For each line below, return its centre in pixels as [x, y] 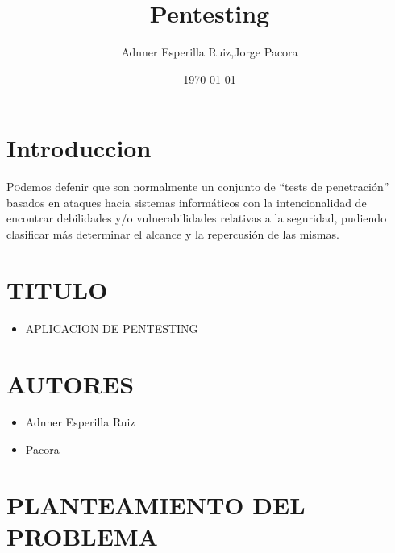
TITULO [57, 289]
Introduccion [79, 148]
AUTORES [71, 383]
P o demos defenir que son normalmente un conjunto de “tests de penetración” [198, 187]
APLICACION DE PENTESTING [112, 328]
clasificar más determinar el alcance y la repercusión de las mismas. [173, 234]
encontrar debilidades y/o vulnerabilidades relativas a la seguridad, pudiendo [197, 218]
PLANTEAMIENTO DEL [156, 504]
